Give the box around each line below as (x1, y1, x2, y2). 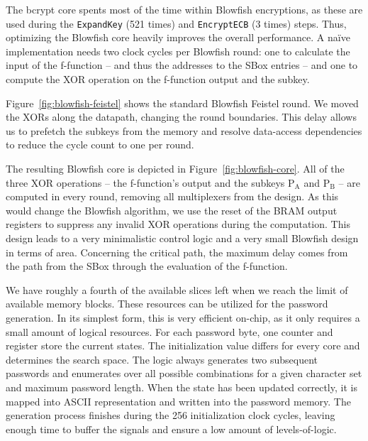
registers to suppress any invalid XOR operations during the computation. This (6, 217, 350, 232)
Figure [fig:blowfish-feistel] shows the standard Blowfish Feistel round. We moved (6, 95, 359, 110)
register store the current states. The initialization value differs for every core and (6, 338, 360, 353)
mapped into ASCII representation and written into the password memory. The (6, 393, 351, 408)
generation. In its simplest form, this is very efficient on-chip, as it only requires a (6, 310, 360, 325)
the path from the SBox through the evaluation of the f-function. (6, 258, 288, 273)
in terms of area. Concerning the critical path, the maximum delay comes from (6, 244, 348, 259)
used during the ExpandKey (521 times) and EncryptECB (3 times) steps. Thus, (6, 16, 347, 31)
